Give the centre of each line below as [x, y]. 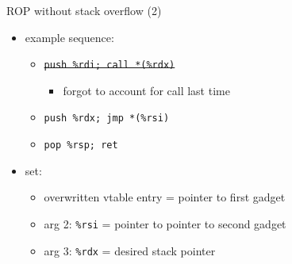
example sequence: [69, 37]
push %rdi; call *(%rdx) [109, 65]
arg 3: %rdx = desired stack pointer [130, 250]
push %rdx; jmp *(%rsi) [107, 119]
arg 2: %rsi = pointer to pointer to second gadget [165, 223]
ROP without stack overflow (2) [84, 10]
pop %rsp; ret [81, 145]
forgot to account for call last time [146, 90]
